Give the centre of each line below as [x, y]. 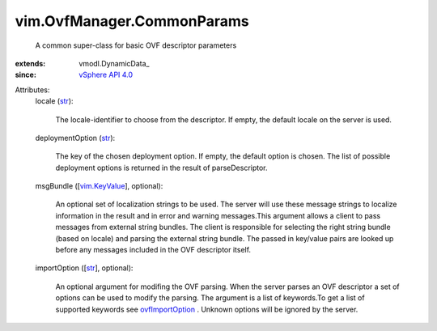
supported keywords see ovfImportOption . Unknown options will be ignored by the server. [207, 309]
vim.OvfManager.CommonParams [132, 21]
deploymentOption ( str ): [75, 138]
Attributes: [32, 90]
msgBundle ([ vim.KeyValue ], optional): [99, 186]
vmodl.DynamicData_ [114, 63]
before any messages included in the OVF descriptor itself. [153, 250]
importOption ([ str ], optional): [84, 268]
